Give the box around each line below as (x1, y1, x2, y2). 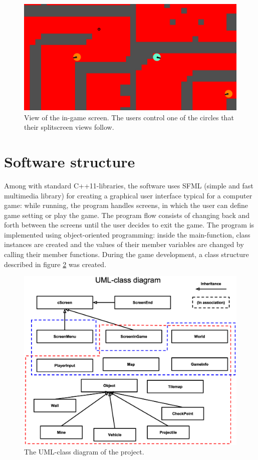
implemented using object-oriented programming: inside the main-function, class (4, 229, 250, 240)
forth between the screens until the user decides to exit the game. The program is (4, 219, 254, 230)
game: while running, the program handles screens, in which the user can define (4, 200, 248, 210)
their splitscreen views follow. (24, 122, 114, 132)
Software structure (4, 151, 135, 171)
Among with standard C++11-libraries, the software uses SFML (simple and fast (4, 180, 253, 190)
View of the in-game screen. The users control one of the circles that (24, 112, 234, 122)
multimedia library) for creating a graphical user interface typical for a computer (4, 190, 252, 200)
